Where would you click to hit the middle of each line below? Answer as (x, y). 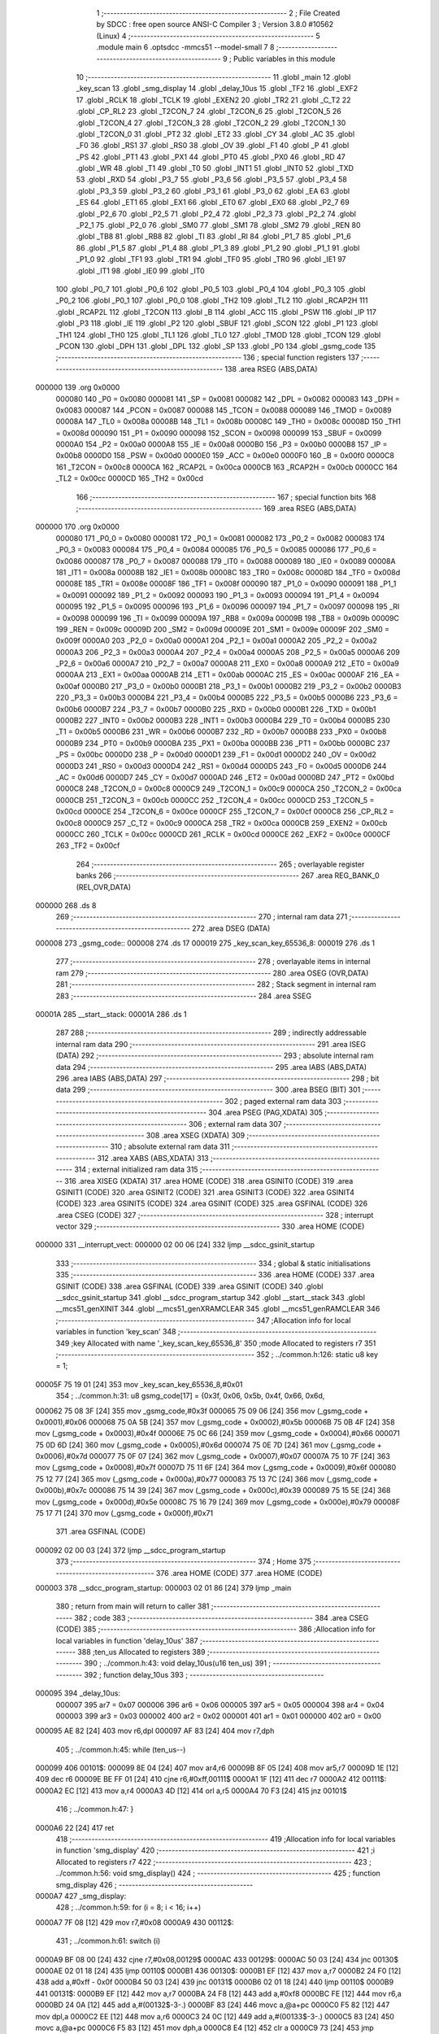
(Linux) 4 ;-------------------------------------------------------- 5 (208, 36)
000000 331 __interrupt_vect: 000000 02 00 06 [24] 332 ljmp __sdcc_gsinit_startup (175, 1245)
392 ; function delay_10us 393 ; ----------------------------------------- (204, 1674)
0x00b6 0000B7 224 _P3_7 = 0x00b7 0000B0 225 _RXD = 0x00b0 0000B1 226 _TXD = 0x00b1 (216, 709)
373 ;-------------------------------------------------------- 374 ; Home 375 (184, 1561)
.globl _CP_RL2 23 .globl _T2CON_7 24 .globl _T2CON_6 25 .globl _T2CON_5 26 (209, 111)
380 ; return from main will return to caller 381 (133, 1606)
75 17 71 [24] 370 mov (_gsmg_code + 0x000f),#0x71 (124, 1513)
